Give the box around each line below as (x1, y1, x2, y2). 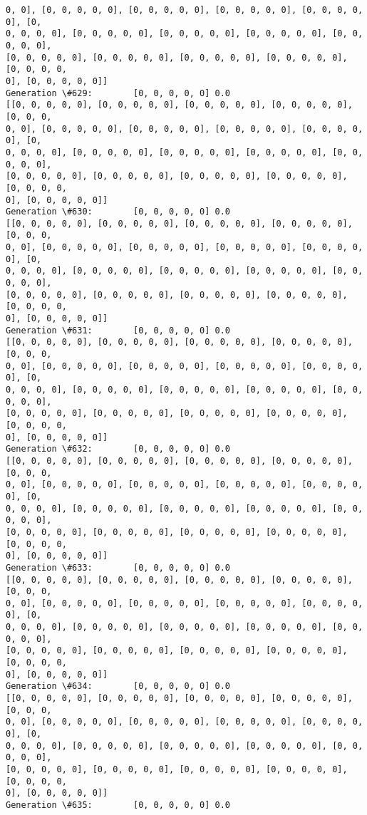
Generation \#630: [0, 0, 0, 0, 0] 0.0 (6, 207, 230, 217)
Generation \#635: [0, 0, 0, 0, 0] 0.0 (6, 799, 230, 810)
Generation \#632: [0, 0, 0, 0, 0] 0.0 (6, 444, 230, 455)
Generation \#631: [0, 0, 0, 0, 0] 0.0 (6, 325, 230, 336)
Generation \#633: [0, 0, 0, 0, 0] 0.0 (6, 562, 230, 573)
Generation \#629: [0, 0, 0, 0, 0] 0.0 (6, 88, 230, 98)
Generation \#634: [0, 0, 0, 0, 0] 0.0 (6, 681, 230, 692)
